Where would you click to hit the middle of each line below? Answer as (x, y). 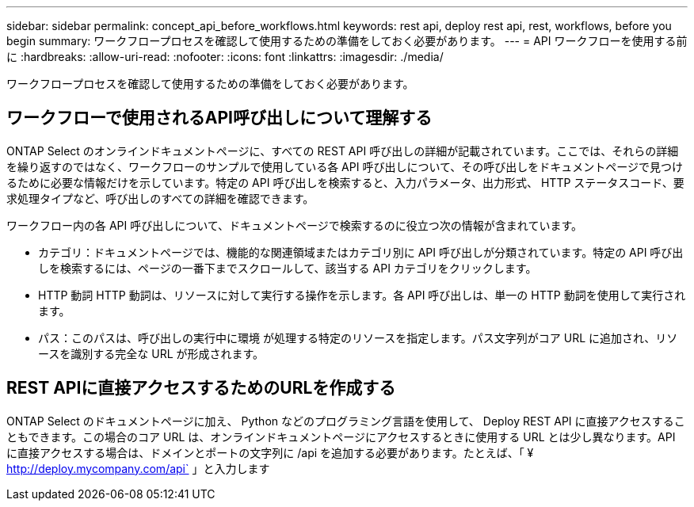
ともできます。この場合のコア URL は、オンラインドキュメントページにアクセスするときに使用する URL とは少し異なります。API (341, 436)
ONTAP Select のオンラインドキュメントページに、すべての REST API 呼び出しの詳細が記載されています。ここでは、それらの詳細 (343, 151)
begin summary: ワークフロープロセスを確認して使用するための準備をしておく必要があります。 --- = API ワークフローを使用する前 (347, 41)
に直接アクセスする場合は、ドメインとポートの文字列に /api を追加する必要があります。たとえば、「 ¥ (270, 452)
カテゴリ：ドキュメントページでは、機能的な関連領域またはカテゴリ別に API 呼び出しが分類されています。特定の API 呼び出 (361, 252)
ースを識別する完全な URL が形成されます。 (151, 353)
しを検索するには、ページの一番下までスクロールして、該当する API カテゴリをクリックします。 (288, 268)
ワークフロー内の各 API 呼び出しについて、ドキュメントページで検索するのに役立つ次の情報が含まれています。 (295, 225)
